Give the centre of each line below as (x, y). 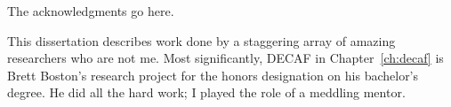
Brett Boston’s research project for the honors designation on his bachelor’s (213, 75)
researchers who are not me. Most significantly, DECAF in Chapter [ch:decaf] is (225, 58)
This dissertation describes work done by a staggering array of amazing (201, 40)
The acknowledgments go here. (91, 11)
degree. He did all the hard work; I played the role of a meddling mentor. (206, 92)
